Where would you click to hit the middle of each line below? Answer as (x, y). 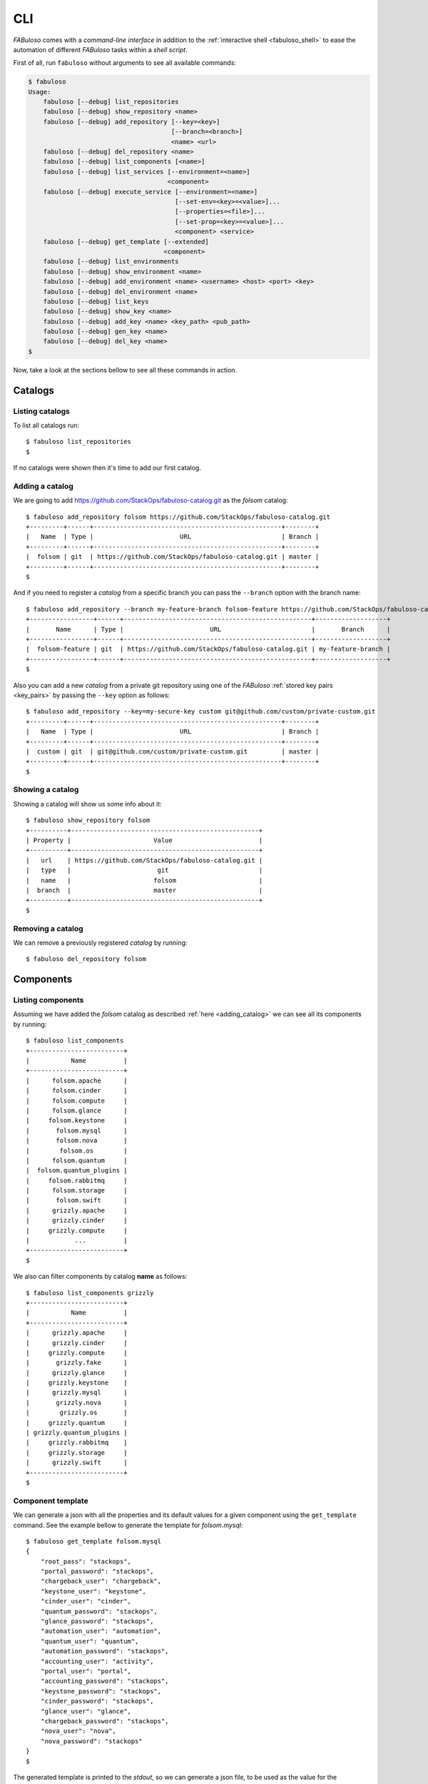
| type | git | (144, 870)
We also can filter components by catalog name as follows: (100, 1277)
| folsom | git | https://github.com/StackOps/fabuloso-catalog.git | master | (173, 557)
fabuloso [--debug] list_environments (111, 262)
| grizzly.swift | (77, 1463)
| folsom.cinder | (77, 1091)
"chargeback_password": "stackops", (105, 1721)
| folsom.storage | (77, 1191)
